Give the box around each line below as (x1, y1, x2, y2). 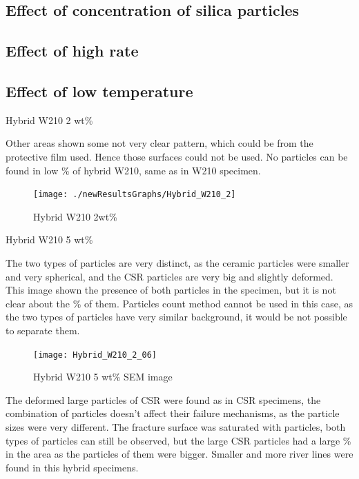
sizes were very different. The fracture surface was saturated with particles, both (6, 419, 346, 434)
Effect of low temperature (6, 80, 193, 101)
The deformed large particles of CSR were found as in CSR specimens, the (6, 392, 321, 407)
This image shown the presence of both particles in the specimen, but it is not (6, 283, 336, 297)
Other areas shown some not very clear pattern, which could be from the (6, 136, 313, 150)
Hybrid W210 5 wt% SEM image (33, 369, 173, 384)
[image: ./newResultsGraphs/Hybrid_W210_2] (33, 190, 236, 200)
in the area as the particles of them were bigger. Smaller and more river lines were (6, 447, 353, 461)
